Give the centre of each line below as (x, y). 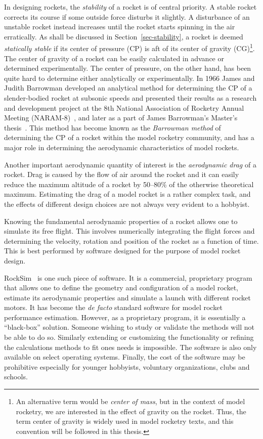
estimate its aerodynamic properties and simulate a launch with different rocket (127, 297)
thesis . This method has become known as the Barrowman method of (113, 127)
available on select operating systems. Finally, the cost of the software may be (125, 357)
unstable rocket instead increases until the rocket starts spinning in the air (120, 27)
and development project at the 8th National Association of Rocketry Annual (124, 107)
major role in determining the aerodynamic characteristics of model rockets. (122, 147)
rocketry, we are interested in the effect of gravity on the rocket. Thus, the (131, 411)
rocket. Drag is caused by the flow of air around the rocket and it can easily (122, 174)
